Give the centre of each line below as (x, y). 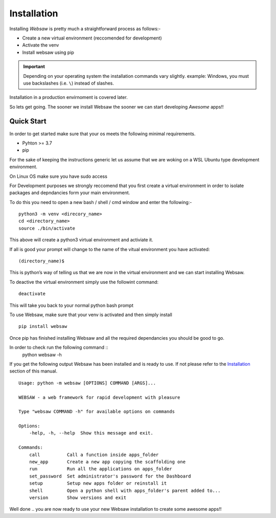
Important (34, 67)
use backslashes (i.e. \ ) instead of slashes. (69, 83)
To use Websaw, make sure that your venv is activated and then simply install (91, 315)
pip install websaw (43, 326)
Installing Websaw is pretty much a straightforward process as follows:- (85, 29)
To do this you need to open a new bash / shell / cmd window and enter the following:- (101, 202)
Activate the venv (41, 45)
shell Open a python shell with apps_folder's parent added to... (125, 490)
